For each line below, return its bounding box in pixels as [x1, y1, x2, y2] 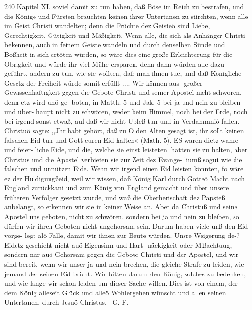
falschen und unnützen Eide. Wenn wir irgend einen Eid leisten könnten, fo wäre [4, 164, 244, 174]
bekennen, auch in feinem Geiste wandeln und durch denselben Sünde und [4, 39, 225, 50]
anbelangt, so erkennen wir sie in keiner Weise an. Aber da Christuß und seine [4, 201, 237, 212]
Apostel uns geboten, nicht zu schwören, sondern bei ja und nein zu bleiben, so [4, 211, 239, 221]
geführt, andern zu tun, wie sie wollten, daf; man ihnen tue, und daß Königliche [4, 68, 242, 78]
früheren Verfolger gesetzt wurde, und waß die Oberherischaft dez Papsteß [4, 192, 225, 202]
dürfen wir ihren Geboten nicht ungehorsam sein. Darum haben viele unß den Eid [4, 220, 248, 231]
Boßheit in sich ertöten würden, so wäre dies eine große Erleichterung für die [4, 49, 233, 59]
